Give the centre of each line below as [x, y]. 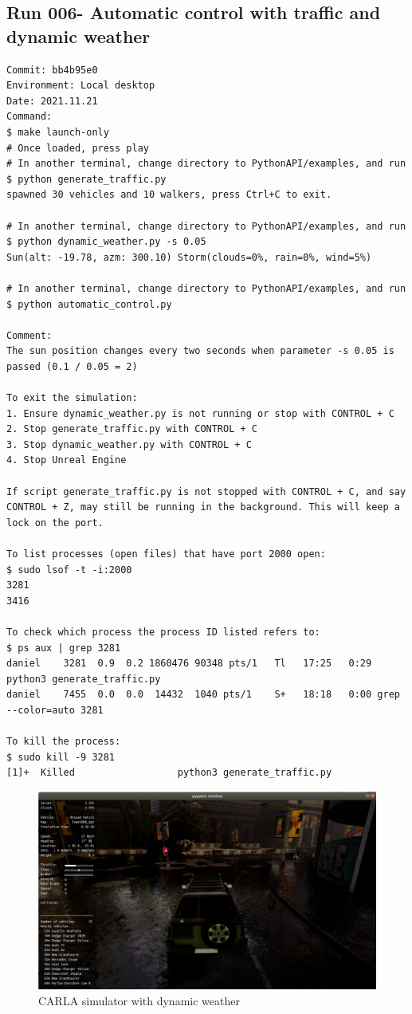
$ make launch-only [58, 132]
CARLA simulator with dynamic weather [139, 1000]
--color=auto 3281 [55, 710]
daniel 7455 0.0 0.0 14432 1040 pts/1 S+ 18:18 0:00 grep [203, 695]
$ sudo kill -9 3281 [61, 757]
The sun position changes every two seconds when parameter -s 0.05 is [200, 351]
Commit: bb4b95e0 [52, 70]
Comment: [29, 335]
